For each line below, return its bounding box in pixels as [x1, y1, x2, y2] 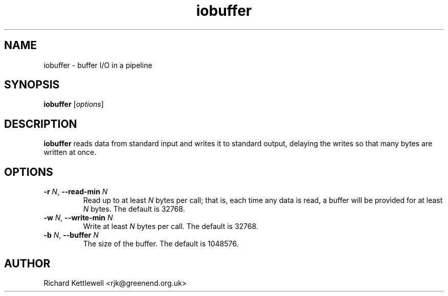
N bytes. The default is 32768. [83, 204, 185, 214]
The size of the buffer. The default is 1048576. [83, 239, 239, 248]
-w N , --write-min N [43, 213, 113, 222]
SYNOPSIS [4, 78, 60, 92]
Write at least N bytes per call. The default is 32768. [83, 222, 258, 231]
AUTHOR [4, 257, 51, 270]
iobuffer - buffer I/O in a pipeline [43, 60, 152, 70]
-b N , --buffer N [43, 231, 99, 240]
